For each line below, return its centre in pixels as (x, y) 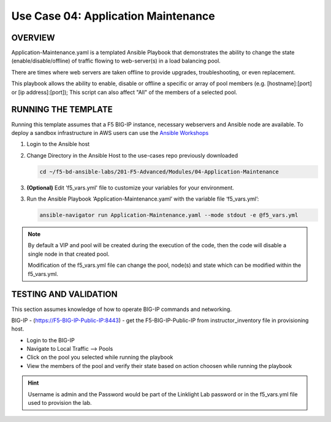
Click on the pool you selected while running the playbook (100, 357)
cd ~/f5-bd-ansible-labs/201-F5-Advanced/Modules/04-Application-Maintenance (159, 171)
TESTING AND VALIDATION (64, 294)
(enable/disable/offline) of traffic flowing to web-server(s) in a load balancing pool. (116, 61)
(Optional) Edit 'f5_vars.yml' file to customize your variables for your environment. (130, 188)
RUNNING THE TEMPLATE (62, 109)
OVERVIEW (33, 38)
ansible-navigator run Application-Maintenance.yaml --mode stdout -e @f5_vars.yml (169, 215)
